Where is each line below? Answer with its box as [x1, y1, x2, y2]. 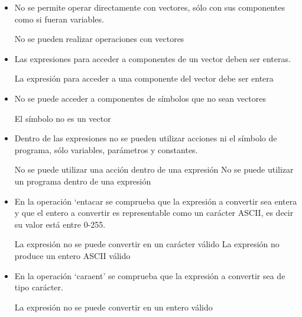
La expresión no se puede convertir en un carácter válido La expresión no [14, 238, 280, 250]
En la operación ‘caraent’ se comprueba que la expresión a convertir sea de [14, 269, 285, 282]
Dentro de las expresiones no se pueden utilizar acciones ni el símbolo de [14, 132, 277, 144]
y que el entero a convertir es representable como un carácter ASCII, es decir [14, 206, 294, 219]
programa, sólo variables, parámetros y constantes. [14, 143, 198, 156]
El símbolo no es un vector [14, 112, 111, 124]
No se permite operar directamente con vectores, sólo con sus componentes [14, 1, 285, 13]
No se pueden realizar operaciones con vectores [14, 33, 184, 45]
